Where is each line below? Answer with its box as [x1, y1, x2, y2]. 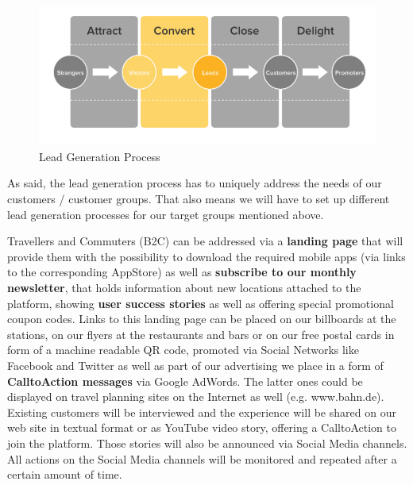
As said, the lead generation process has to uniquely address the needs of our [7, 175, 382, 191]
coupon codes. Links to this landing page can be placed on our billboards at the [7, 310, 396, 327]
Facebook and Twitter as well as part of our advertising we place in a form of [7, 356, 384, 373]
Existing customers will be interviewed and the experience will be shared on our [7, 403, 396, 420]
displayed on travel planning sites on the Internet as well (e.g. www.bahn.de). [7, 388, 384, 405]
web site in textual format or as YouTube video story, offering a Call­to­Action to [7, 419, 396, 436]
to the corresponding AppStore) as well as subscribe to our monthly [7, 264, 357, 280]
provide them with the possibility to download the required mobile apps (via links [7, 248, 406, 264]
